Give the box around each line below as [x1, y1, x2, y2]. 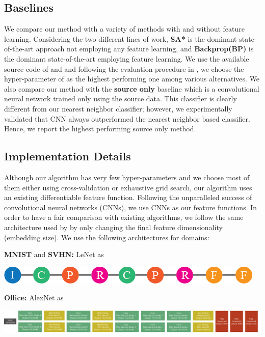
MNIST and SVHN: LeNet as [4, 249, 104, 260]
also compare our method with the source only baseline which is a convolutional [4, 83, 259, 94]
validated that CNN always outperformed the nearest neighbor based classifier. [4, 113, 250, 124]
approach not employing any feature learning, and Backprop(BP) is [36, 43, 254, 54]
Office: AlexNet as [4, 292, 64, 303]
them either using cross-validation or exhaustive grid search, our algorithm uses [4, 182, 252, 192]
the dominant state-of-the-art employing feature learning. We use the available [4, 53, 249, 64]
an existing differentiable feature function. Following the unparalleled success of [4, 192, 252, 203]
